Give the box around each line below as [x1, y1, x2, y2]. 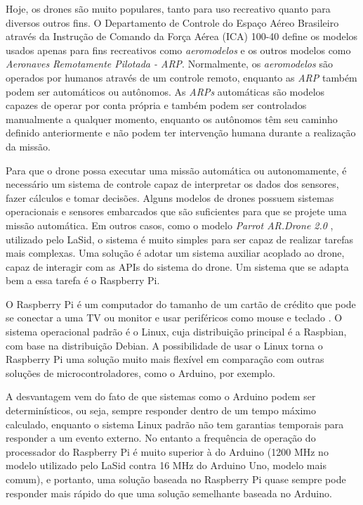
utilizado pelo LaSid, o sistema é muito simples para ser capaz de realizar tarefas [6, 231, 354, 246]
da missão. [6, 139, 51, 153]
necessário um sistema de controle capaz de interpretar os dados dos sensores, [6, 177, 339, 191]
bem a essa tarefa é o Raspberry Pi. [6, 273, 160, 288]
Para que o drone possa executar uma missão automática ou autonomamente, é [6, 162, 347, 177]
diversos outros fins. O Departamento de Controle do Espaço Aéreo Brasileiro [6, 15, 339, 30]
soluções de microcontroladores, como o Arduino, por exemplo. [6, 365, 275, 380]
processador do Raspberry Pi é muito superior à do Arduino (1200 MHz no [6, 444, 329, 459]
